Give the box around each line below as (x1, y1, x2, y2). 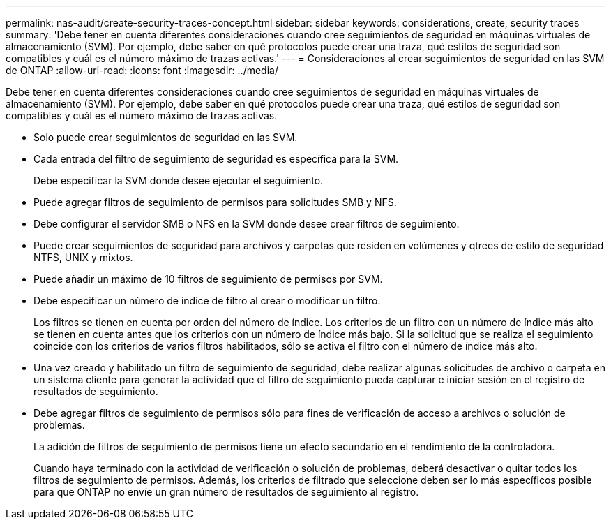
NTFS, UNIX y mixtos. (33, 251, 133, 263)
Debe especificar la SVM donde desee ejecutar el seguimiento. (33, 175, 324, 186)
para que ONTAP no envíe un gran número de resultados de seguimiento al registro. (33, 486, 419, 498)
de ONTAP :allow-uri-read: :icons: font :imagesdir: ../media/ (6, 64, 278, 76)
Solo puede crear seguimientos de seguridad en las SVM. (33, 131, 298, 143)
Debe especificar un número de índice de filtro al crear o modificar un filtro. (33, 295, 381, 306)
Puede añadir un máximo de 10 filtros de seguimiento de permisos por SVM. (33, 273, 383, 285)
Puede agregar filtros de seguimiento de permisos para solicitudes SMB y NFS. (33, 196, 397, 208)
